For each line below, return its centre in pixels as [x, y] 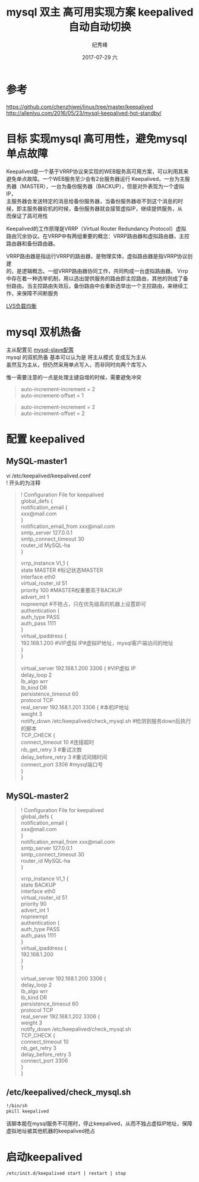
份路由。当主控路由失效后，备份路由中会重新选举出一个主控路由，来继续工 [97, 285]
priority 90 [34, 904]
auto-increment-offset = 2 [53, 413]
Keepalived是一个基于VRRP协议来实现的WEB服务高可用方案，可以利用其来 [97, 171]
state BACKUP [38, 885]
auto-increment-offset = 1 [52, 395]
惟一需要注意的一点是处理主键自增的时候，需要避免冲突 [74, 377]
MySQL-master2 [38, 796]
